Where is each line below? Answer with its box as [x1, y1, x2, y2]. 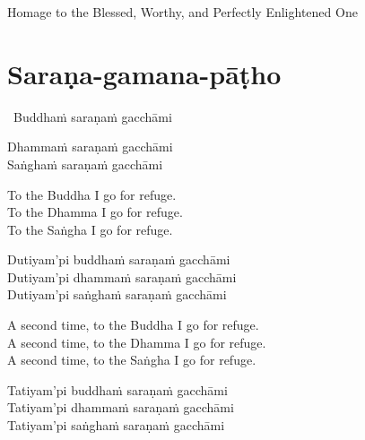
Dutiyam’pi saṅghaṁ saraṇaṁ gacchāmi [7, 285, 227, 304]
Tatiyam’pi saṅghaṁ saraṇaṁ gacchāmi [7, 416, 225, 435]
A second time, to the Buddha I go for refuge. [7, 315, 259, 334]
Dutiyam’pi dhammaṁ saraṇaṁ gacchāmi [7, 267, 237, 286]
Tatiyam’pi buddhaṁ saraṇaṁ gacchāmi [7, 380, 228, 399]
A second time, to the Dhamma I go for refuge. [7, 332, 266, 351]
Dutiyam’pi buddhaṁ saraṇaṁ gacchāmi [7, 250, 230, 269]
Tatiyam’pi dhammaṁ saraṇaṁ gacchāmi [7, 398, 234, 417]
